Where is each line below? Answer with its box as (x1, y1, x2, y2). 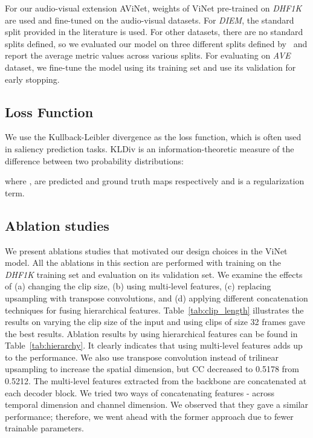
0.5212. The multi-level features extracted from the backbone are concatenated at (5, 375, 307, 387)
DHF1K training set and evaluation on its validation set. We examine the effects (5, 268, 303, 280)
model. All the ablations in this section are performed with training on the (5, 256, 281, 269)
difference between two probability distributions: (5, 154, 184, 167)
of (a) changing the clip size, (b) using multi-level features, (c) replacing (5, 280, 271, 292)
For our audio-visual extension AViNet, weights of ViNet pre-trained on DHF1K (5, 2, 302, 14)
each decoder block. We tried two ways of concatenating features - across (5, 386, 275, 399)
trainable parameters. (5, 422, 84, 434)
